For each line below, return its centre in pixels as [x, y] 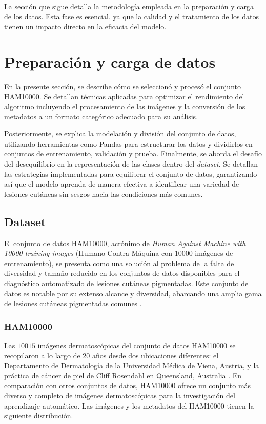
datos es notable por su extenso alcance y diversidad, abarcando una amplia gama [133, 293]
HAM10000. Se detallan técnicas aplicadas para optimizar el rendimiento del [124, 96]
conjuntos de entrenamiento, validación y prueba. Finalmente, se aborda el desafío [133, 154]
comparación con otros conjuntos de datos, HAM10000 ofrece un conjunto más [128, 385]
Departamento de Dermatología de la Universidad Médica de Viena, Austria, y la [132, 365]
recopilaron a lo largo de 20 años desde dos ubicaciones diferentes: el [111, 355]
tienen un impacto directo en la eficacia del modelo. [85, 26]
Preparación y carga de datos [110, 61]
